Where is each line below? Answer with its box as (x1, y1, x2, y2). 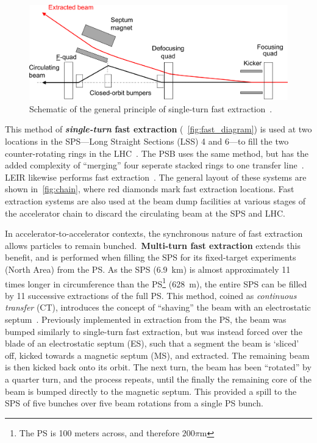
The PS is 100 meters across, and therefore (19, 426, 180, 439)
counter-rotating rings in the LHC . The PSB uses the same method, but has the (5, 146, 309, 159)
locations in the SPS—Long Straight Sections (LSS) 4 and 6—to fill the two (5, 135, 289, 148)
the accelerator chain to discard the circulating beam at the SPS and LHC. (5, 206, 285, 219)
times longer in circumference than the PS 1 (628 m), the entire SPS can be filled (5, 275, 307, 290)
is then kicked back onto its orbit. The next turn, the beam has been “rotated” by (5, 361, 312, 373)
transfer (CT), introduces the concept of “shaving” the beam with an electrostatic (5, 301, 311, 314)
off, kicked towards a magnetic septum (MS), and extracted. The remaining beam (5, 348, 310, 361)
